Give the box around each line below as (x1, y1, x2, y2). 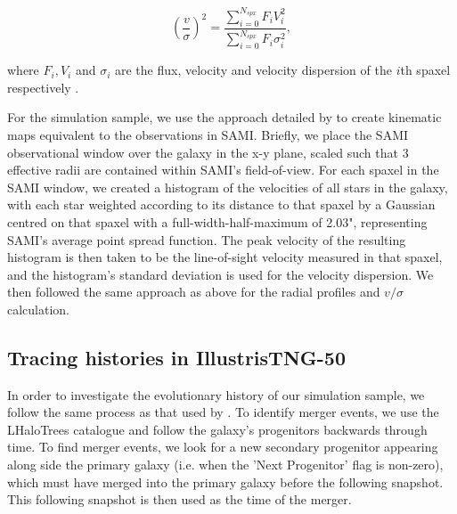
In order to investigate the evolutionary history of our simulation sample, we (7, 385, 425, 404)
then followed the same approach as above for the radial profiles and (7, 282, 380, 301)
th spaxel (400, 61, 451, 79)
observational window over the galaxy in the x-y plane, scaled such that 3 (7, 143, 409, 161)
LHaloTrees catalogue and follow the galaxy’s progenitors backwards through (7, 420, 428, 438)
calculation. (7, 299, 70, 318)
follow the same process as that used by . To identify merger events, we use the (7, 403, 439, 421)
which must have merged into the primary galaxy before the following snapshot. (7, 472, 444, 491)
